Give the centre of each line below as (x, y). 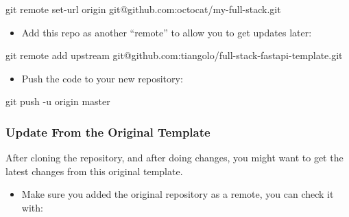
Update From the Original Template (108, 132)
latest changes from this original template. (94, 171)
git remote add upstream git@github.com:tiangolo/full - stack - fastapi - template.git (174, 55)
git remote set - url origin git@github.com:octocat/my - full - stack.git (143, 9)
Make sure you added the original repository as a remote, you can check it (178, 194)
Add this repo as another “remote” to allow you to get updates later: (167, 32)
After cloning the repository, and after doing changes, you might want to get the (174, 158)
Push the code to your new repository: (102, 78)
